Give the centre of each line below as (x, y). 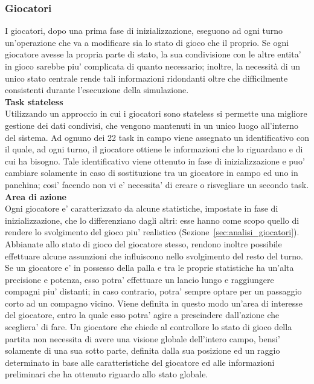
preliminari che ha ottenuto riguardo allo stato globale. (107, 374)
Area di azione (36, 196)
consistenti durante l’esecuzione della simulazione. (97, 90)
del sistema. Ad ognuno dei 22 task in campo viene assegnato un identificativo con (157, 137)
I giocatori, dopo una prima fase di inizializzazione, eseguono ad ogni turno (144, 31)
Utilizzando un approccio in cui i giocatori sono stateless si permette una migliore (156, 113)
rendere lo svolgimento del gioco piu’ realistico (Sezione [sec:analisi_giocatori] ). (152, 232)
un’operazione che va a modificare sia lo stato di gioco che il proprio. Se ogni (147, 42)
